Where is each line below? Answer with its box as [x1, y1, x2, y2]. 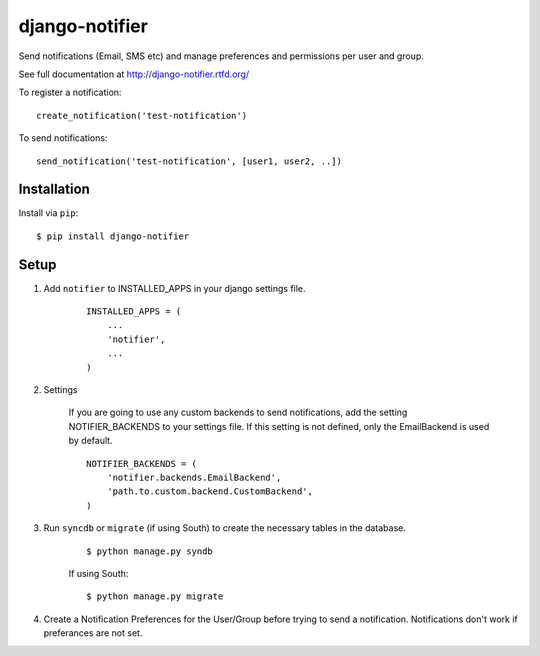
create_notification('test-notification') [36, 110, 248, 121]
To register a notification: [18, 86, 122, 99]
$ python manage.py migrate [86, 591, 224, 602]
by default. [68, 435, 114, 447]
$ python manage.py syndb [86, 545, 214, 557]
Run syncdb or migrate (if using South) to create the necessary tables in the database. [43, 522, 407, 534]
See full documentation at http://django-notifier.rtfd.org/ [18, 68, 250, 80]
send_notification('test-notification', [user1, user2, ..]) [36, 155, 342, 167]
